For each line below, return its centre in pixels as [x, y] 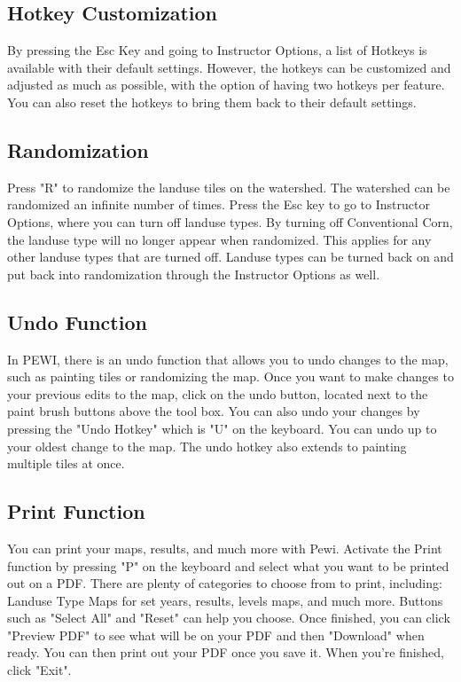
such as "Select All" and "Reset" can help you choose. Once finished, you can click [229, 618]
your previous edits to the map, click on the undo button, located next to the [218, 393]
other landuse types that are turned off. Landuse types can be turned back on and [230, 257]
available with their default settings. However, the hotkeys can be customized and [229, 67]
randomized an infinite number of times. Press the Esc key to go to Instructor [219, 204]
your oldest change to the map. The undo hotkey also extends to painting [207, 446]
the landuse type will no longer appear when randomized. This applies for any [219, 239]
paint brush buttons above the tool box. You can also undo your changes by [214, 411]
